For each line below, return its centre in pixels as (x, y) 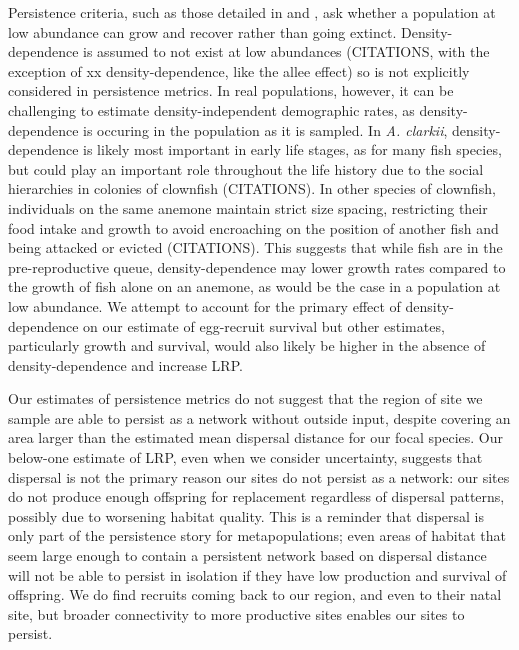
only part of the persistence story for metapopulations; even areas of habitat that (257, 535)
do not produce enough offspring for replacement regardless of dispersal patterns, (256, 496)
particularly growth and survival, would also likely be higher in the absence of (247, 345)
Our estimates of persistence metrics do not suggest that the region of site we (245, 398)
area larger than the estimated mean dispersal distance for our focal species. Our (255, 437)
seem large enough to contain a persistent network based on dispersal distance (247, 555)
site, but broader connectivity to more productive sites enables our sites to (236, 613)
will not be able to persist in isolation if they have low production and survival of (257, 574)
